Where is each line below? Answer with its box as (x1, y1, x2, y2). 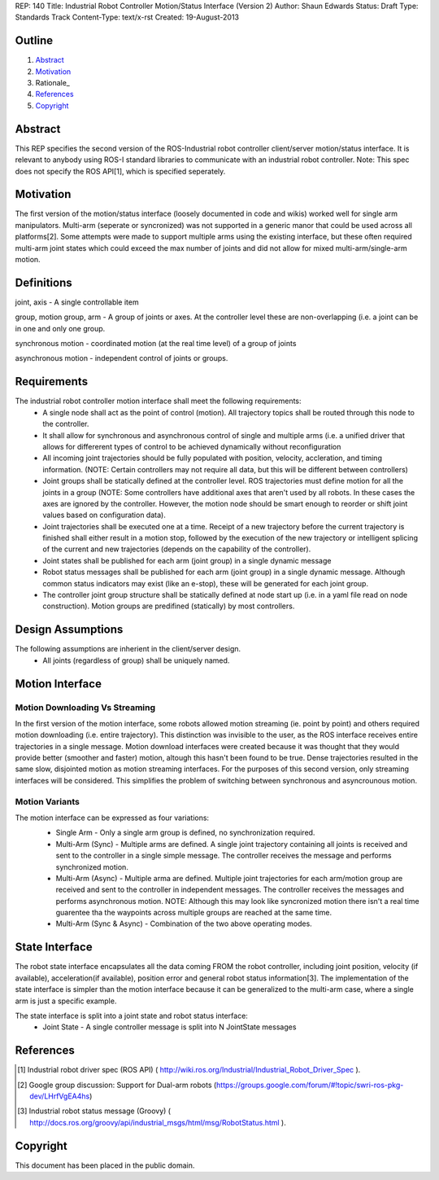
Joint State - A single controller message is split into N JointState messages (42, 1022, 297, 1032)
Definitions (15, 275, 72, 289)
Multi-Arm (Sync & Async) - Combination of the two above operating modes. (55, 919, 312, 928)
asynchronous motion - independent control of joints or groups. (15, 353, 228, 363)
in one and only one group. (15, 323, 106, 333)
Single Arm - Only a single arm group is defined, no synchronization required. (55, 827, 315, 838)
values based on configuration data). (42, 510, 166, 520)
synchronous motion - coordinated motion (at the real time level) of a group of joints (15, 339, 297, 349)
